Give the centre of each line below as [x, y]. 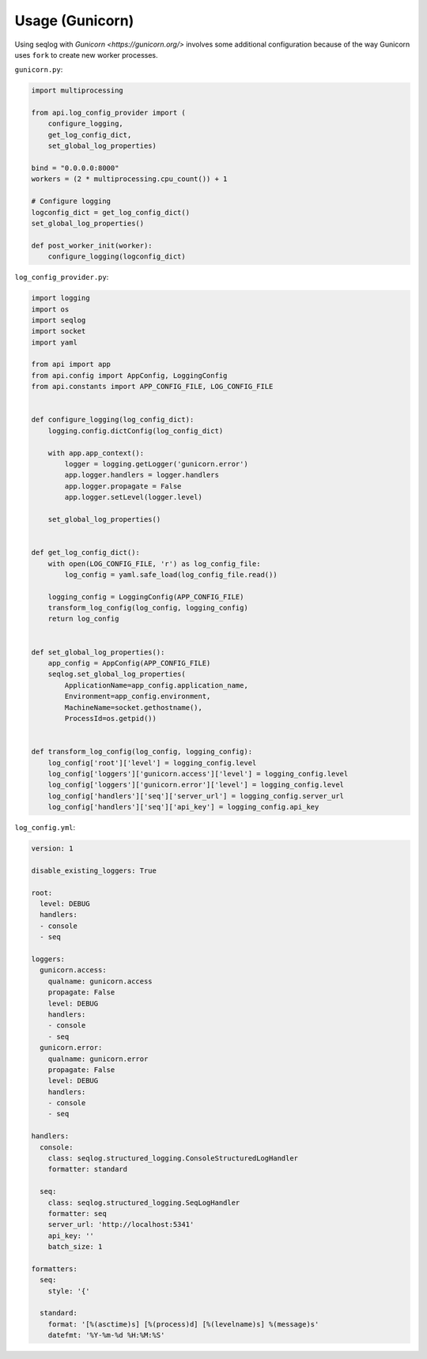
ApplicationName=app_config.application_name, [156, 685]
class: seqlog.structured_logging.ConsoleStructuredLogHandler [173, 1159]
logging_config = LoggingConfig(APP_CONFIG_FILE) [146, 596]
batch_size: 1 [75, 1247]
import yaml [55, 342]
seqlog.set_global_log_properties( [117, 674]
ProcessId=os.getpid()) [111, 718]
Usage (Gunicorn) [74, 21]
